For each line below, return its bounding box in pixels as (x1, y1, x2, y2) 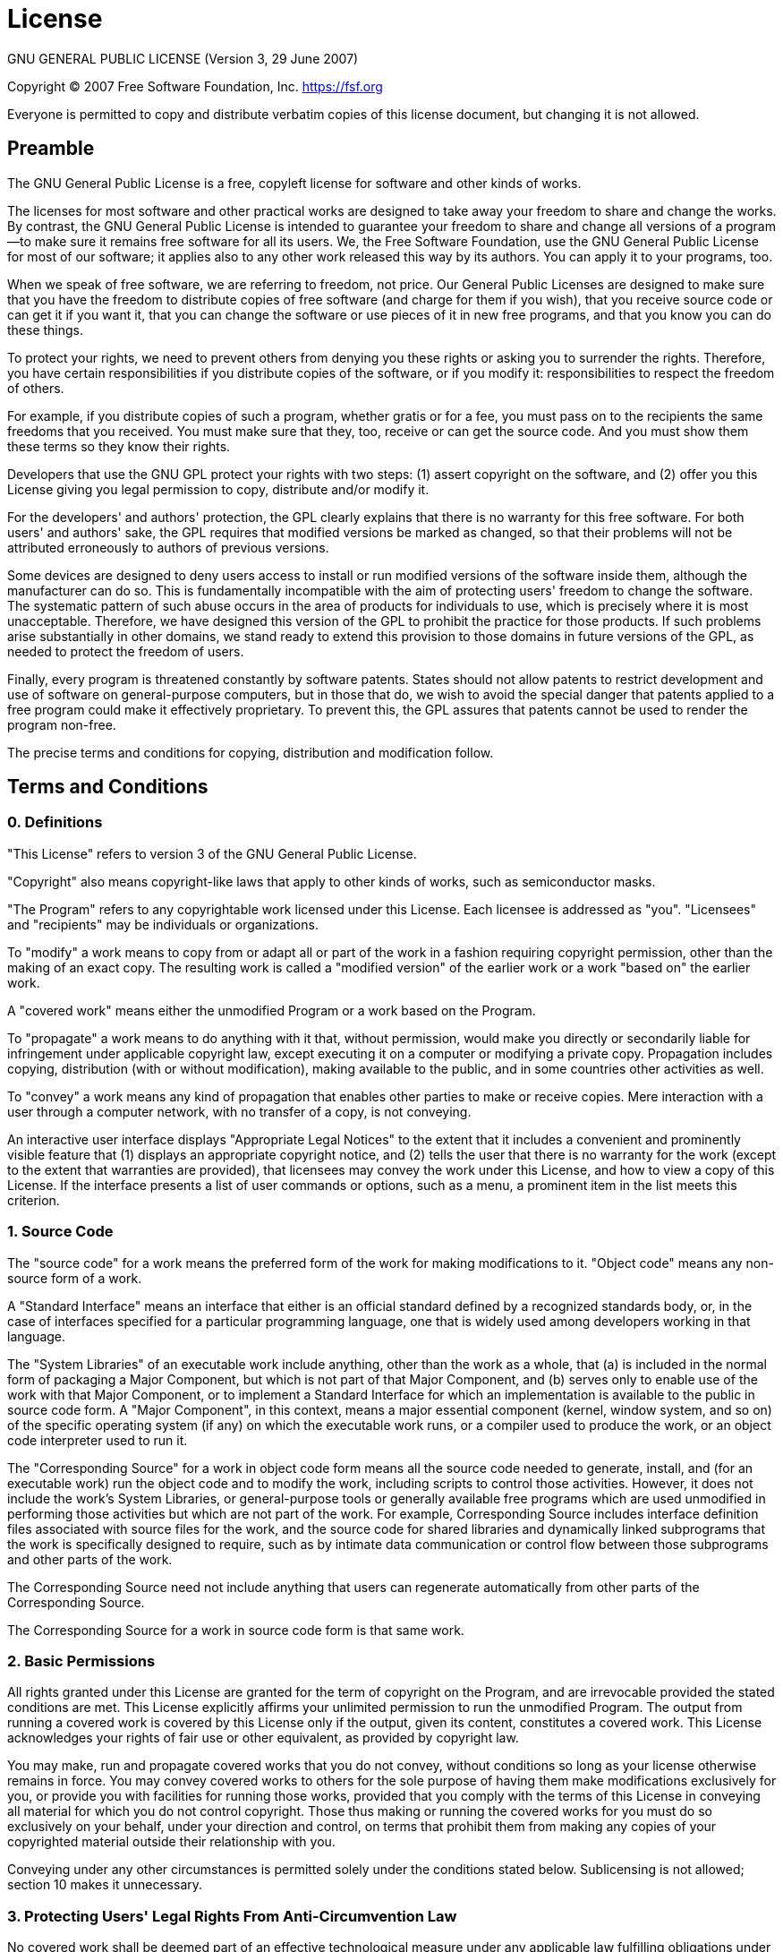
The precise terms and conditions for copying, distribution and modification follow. (7, 744, 494, 760)
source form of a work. (7, 1270, 142, 1286)
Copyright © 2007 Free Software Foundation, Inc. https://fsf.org (7, 78, 383, 94)
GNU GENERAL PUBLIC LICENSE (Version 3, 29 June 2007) (7, 50, 359, 66)
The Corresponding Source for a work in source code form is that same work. (7, 1622, 464, 1638)
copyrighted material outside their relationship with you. (7, 1834, 336, 1850)
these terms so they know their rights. (7, 438, 231, 454)
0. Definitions (7, 813, 103, 832)
